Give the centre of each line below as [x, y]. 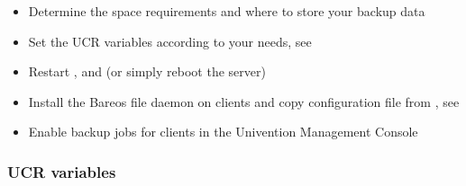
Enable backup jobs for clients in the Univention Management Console [223, 132]
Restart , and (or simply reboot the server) [147, 71]
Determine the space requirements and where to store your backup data [227, 11]
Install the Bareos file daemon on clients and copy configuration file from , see [244, 101]
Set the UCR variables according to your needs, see [170, 41]
